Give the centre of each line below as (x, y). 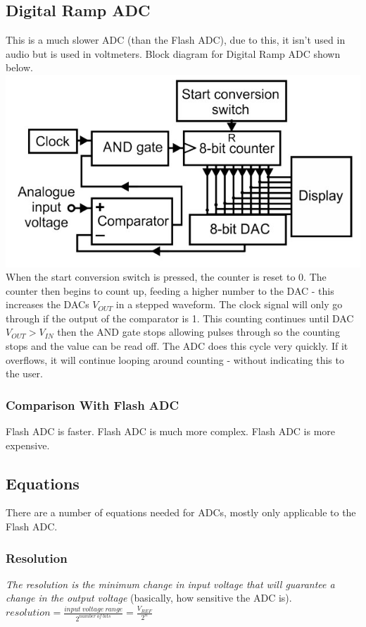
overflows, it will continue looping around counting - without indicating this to (175, 359)
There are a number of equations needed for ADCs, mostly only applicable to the (181, 512)
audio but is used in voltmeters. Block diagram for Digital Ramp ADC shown (173, 53)
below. (19, 67)
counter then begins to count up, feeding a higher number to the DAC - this (170, 290)
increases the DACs (48, 304)
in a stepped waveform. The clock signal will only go (229, 304)
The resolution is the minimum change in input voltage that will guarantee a (170, 584)
